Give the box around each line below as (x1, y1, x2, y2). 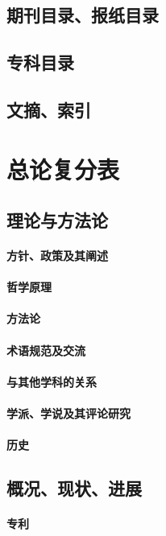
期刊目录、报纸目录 (6, 2, 159, 27)
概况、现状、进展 (6, 476, 142, 501)
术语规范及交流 (6, 341, 85, 358)
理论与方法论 (6, 208, 108, 233)
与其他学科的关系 (6, 373, 97, 390)
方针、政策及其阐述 (6, 247, 108, 264)
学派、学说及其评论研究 (6, 405, 131, 422)
